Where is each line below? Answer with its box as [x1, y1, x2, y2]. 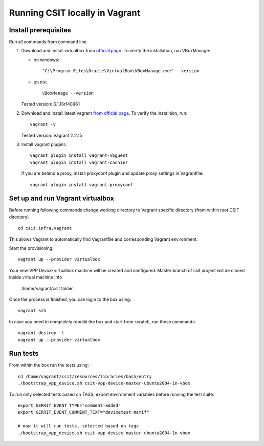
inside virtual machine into [9, 274, 62, 280]
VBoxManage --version [42, 90, 94, 96]
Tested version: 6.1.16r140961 [21, 101, 80, 107]
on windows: [33, 57, 60, 63]
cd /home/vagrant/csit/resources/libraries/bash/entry [18, 374, 152, 379]
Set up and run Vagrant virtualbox [9, 194, 114, 203]
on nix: [33, 79, 47, 85]
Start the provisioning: [9, 245, 54, 251]
